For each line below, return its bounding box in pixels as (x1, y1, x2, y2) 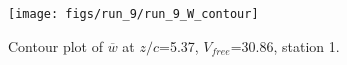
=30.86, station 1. (230, 35, 340, 56)
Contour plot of (8, 35, 103, 56)
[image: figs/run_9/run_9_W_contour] (8, 7, 259, 21)
